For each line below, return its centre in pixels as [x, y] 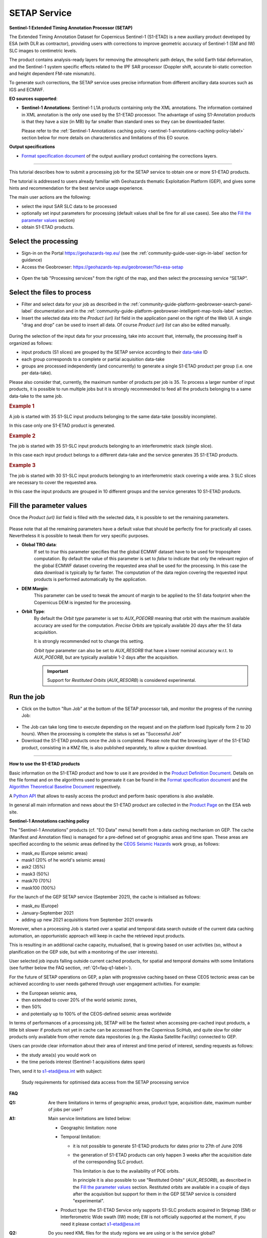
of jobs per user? [66, 1110]
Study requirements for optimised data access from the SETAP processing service [105, 1082]
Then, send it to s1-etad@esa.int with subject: [56, 1071]
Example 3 [22, 465]
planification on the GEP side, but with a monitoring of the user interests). [84, 952]
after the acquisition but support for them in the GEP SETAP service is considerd [155, 1194]
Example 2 [22, 436]
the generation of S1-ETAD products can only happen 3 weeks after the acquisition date [162, 1155]
